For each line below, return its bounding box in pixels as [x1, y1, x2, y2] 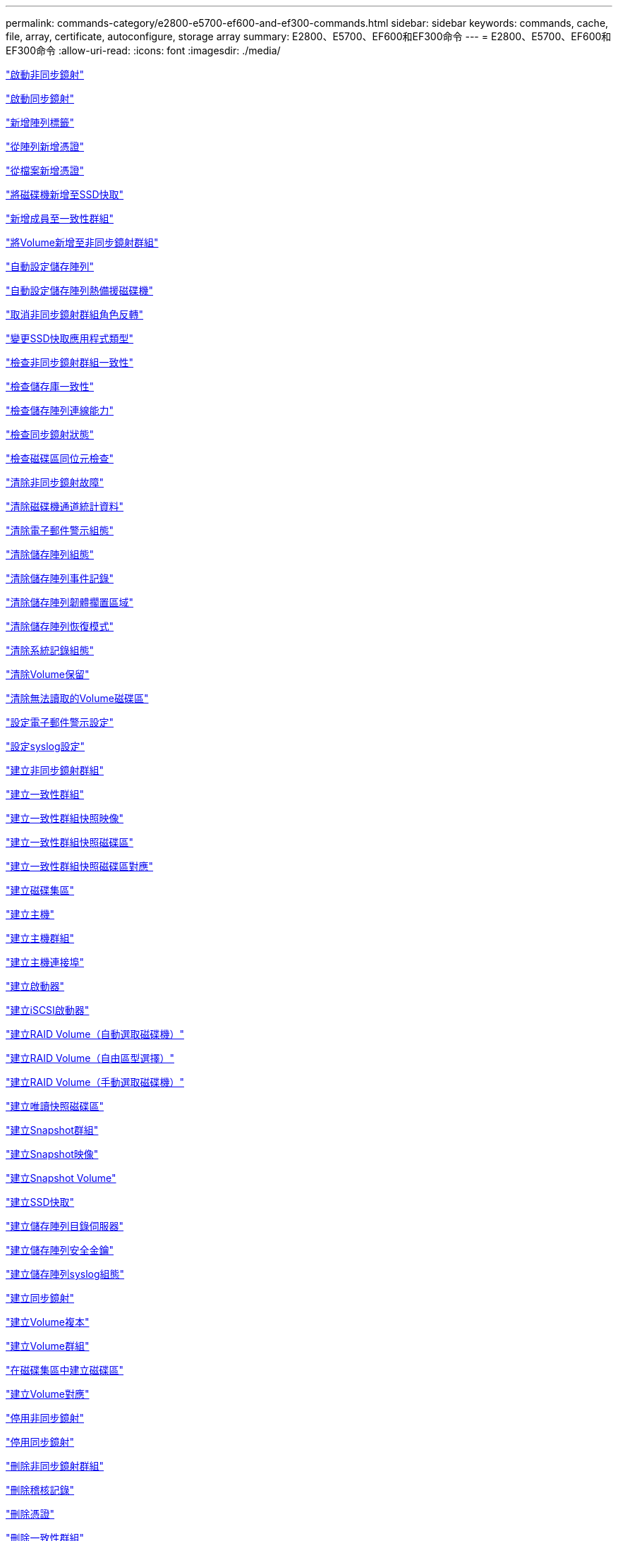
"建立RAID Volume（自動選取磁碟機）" [6, 1028, 184, 1040]
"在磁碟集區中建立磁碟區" [6, 1364, 124, 1376]
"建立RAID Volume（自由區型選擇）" [6, 1052, 174, 1064]
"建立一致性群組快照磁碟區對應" [6, 860, 154, 872]
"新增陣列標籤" [6, 116, 75, 128]
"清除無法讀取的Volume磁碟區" [6, 692, 149, 704]
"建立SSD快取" [6, 1196, 75, 1208]
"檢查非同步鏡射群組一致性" [6, 356, 134, 368]
